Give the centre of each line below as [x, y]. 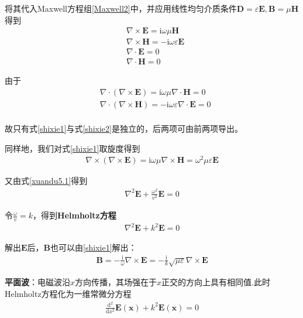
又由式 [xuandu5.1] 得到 [46, 181]
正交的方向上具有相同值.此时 [216, 282]
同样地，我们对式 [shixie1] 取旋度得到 [73, 148]
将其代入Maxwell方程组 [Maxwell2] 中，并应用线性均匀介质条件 [121, 8]
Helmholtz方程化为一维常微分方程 [68, 293]
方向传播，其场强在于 [116, 282]
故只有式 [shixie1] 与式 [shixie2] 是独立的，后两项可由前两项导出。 [124, 128]
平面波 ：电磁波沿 [37, 282]
